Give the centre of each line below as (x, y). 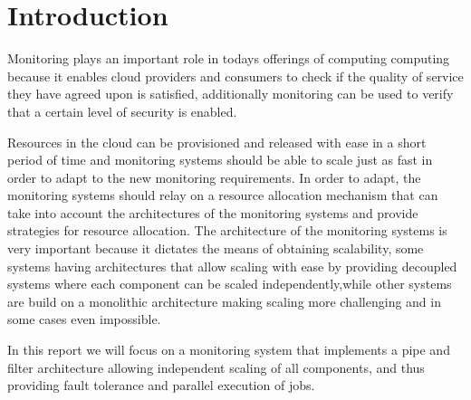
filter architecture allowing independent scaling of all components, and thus (216, 367)
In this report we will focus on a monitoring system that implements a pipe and (229, 350)
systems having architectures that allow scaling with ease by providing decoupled (232, 266)
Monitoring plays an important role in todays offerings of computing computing (229, 58)
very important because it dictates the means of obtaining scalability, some (216, 248)
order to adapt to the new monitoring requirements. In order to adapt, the (214, 177)
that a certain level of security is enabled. (122, 111)
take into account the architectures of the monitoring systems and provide (213, 212)
